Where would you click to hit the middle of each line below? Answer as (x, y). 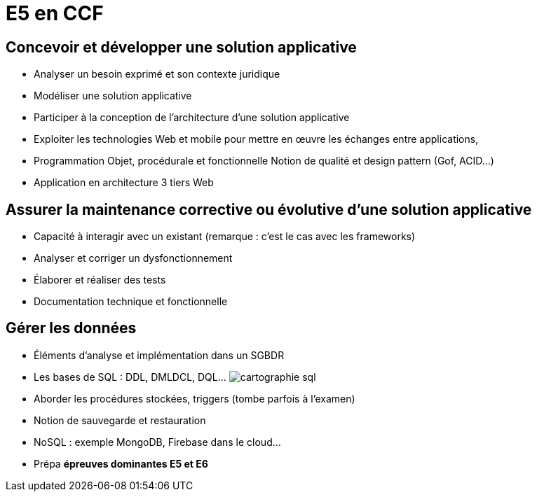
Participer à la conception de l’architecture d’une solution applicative (192, 118)
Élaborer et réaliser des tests (100, 280)
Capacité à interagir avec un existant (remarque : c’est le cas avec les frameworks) (225, 237)
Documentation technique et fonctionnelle (131, 302)
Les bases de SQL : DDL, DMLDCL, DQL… (130, 377)
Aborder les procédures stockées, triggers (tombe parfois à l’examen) (195, 398)
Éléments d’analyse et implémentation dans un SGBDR (159, 355)
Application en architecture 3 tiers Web (124, 183)
